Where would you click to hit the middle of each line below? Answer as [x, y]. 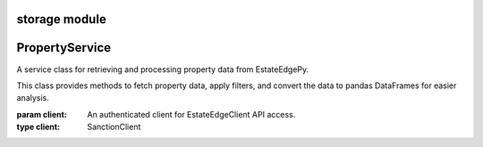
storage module [61, 19]
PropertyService [64, 48]
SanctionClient [114, 127]
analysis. [33, 98]
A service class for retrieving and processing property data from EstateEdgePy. [163, 69]
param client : [42, 114]
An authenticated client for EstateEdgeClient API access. [191, 114]
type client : [38, 127]
